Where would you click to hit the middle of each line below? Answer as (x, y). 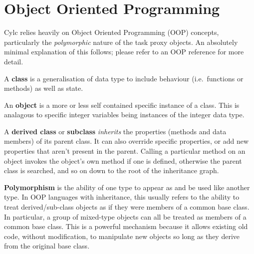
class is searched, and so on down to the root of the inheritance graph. (112, 170)
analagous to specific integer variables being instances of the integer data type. (124, 115)
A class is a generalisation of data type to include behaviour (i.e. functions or (124, 78)
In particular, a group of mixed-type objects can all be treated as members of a (125, 216)
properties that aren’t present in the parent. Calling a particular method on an (125, 151)
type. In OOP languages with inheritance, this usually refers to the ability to (122, 197)
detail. (14, 61)
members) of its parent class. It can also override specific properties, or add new (126, 141)
